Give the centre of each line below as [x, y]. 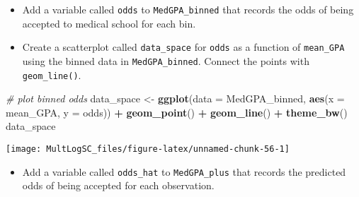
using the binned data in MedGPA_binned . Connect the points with [166, 60]
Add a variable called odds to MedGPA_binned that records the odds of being [188, 9]
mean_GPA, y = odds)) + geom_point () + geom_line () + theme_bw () [177, 112]
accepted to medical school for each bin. [109, 23]
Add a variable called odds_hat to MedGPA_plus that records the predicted [184, 171]
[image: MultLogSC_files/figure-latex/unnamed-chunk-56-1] [148, 149]
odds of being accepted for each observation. [118, 185]
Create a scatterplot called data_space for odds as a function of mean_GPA [183, 47]
